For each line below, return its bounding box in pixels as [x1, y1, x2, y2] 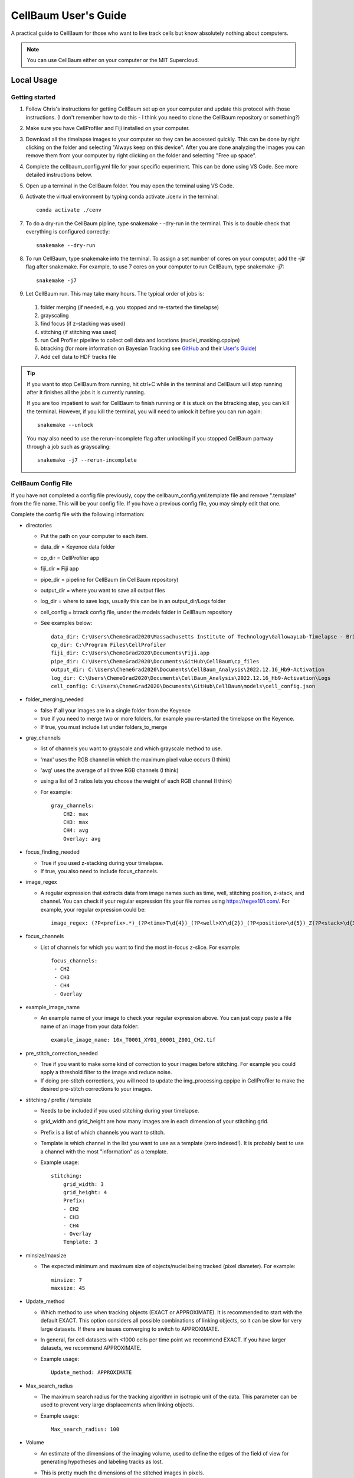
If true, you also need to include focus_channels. [40, 867, 159, 874]
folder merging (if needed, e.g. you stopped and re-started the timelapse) [40, 303, 219, 310]
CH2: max [63, 811, 88, 817]
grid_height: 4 [63, 1189, 107, 1196]
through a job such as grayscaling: [27, 443, 111, 450]
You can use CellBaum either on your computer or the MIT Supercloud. [27, 57, 199, 64]
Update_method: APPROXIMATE [51, 1369, 132, 1376]
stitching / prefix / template [25, 1096, 91, 1103]
